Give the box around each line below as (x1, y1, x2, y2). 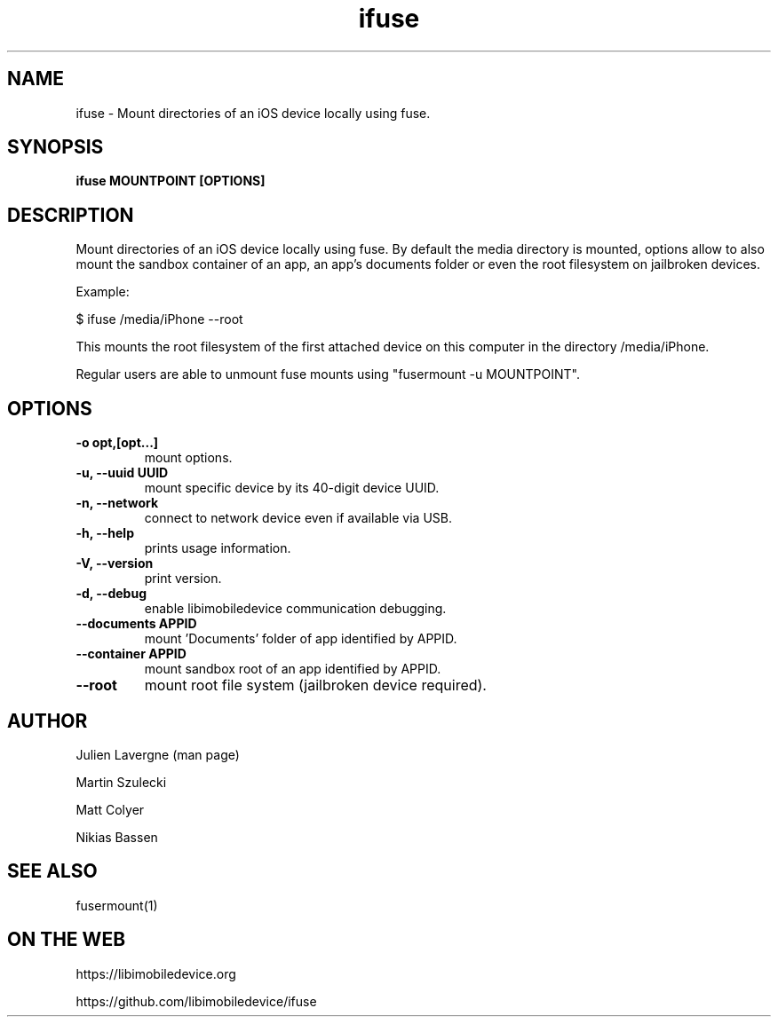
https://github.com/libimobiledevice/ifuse (75, 993, 317, 1009)
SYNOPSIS (7, 136, 104, 159)
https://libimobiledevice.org (75, 965, 236, 981)
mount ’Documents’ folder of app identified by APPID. (144, 631, 457, 647)
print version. (144, 571, 222, 587)
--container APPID (75, 646, 187, 662)
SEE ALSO (7, 860, 98, 883)
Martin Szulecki (75, 774, 167, 790)
